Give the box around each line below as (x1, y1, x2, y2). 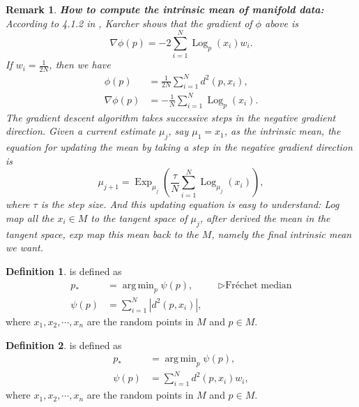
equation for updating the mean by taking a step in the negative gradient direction (6, 140, 353, 154)
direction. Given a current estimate (6, 124, 155, 138)
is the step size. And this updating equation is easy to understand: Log (40, 197, 339, 212)
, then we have (49, 57, 111, 72)
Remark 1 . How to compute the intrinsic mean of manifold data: (6, 2, 324, 16)
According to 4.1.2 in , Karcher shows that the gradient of (6, 15, 252, 30)
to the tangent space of (91, 210, 188, 225)
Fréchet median (225, 280, 292, 290)
